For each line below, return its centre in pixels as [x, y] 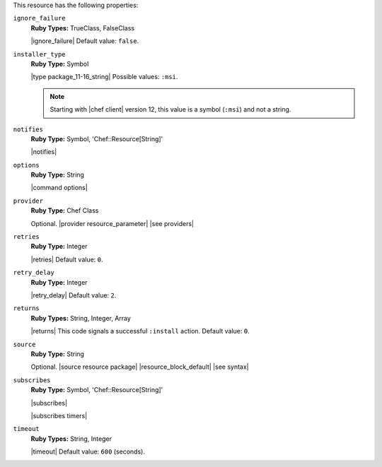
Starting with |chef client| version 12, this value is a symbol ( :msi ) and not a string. [170, 110]
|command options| [59, 188]
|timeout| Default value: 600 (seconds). [88, 451]
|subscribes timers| [59, 415]
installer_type [40, 54]
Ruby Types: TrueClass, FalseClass [82, 28]
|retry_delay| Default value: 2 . [74, 295]
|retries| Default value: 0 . [67, 259]
